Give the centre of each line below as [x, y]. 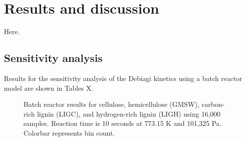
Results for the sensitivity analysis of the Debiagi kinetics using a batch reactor [123, 78]
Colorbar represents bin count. [69, 132]
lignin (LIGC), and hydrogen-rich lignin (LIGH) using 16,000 [129, 113]
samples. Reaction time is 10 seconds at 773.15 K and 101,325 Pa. [123, 123]
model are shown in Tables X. [49, 88]
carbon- [213, 104]
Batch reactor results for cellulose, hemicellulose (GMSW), [111, 104]
